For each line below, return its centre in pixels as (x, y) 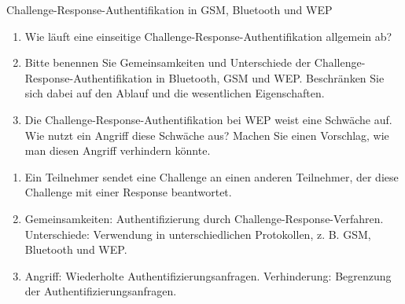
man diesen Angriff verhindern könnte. (118, 150)
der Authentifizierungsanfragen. (101, 291)
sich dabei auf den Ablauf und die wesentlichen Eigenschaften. (175, 93)
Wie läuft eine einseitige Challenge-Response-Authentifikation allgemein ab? (208, 36)
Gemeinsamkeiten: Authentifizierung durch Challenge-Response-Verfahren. (204, 218)
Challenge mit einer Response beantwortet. (128, 192)
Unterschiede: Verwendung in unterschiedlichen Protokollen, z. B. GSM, (198, 234)
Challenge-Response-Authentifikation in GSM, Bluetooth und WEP (169, 9)
